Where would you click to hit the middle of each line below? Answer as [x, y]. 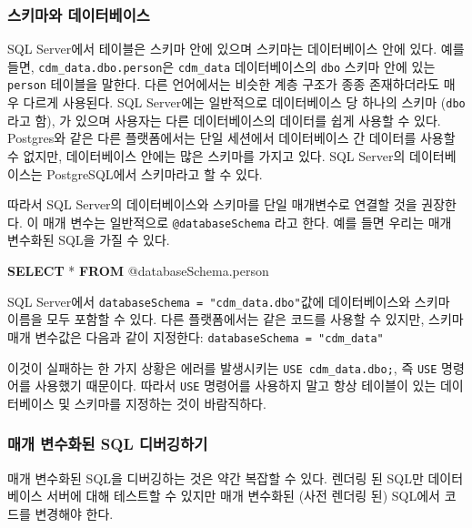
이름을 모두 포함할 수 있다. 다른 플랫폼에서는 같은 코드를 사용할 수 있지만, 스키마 [236, 319]
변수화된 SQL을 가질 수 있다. [89, 240]
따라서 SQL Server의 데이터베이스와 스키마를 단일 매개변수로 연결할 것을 [212, 204]
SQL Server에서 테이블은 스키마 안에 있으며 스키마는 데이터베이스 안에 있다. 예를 [236, 49]
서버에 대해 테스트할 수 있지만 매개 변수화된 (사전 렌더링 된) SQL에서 [243, 496]
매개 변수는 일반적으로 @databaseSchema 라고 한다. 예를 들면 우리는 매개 [247, 222]
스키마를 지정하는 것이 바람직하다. [170, 403]
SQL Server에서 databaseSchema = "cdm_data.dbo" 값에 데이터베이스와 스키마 [229, 301]
